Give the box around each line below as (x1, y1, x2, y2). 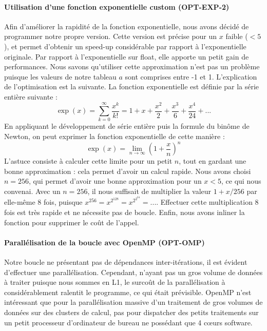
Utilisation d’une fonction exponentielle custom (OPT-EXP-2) (4, 1, 230, 12)
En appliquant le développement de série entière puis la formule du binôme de (4, 121, 250, 131)
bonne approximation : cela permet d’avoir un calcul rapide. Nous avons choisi (4, 165, 251, 176)
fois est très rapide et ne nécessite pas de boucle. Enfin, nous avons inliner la (4, 206, 245, 217)
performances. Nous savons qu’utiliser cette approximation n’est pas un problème (4, 61, 260, 72)
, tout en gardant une (179, 155, 246, 166)
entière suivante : (4, 91, 58, 102)
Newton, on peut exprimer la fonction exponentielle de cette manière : (4, 131, 225, 142)
